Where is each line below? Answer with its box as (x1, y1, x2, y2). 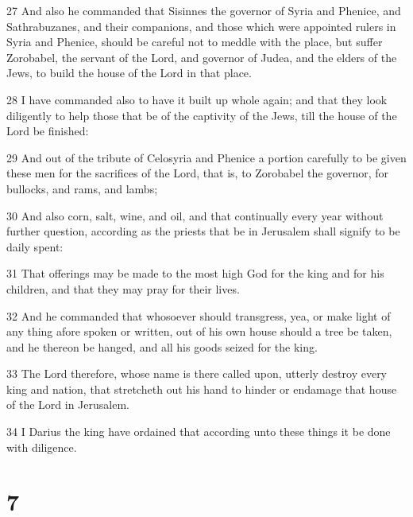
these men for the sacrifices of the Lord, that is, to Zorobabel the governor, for (6, 165, 389, 181)
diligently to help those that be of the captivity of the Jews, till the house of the (6, 107, 397, 123)
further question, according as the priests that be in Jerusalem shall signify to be (6, 223, 400, 239)
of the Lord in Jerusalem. (6, 396, 129, 413)
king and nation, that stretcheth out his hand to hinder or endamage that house (6, 380, 397, 397)
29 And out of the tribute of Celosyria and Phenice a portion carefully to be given (6, 149, 407, 165)
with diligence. (6, 438, 77, 455)
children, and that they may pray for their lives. (6, 280, 240, 297)
